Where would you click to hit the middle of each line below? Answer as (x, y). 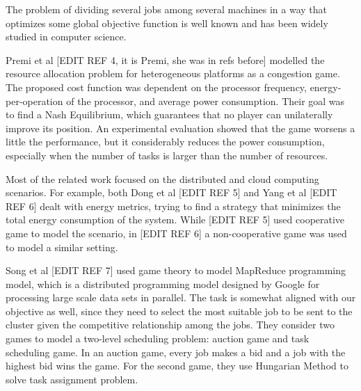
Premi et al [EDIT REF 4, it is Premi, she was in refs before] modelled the (165, 59)
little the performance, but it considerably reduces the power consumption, (165, 142)
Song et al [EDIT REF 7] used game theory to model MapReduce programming (176, 270)
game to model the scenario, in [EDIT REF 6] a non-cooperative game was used (176, 233)
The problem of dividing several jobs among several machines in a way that (167, 9)
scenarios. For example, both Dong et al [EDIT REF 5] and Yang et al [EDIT (171, 192)
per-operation (34, 101)
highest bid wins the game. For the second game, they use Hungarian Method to (177, 366)
